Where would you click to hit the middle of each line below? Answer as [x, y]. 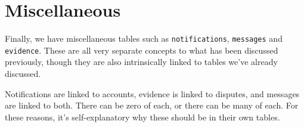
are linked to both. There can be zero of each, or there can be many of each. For [152, 105]
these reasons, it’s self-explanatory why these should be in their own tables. [142, 117]
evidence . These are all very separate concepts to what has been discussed [142, 50]
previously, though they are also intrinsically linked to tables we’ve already [141, 62]
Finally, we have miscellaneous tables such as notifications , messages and [144, 38]
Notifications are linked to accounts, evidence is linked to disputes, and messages [152, 93]
